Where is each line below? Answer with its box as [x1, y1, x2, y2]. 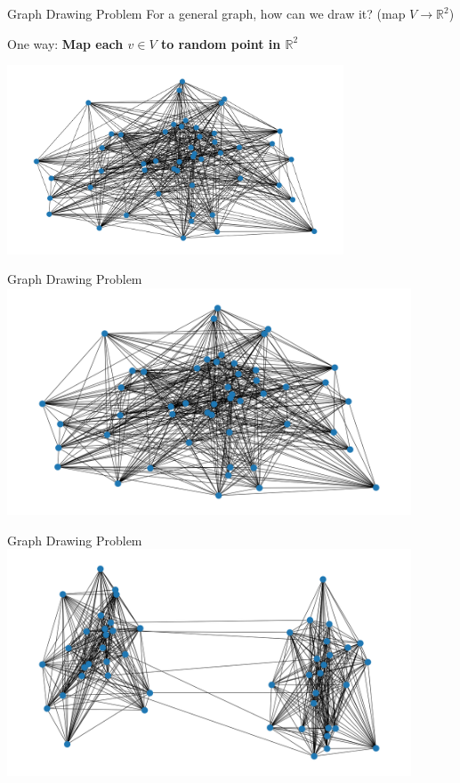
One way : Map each [7, 34, 124, 52]
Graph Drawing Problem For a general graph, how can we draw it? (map [7, 4, 406, 22]
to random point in [160, 34, 281, 52]
